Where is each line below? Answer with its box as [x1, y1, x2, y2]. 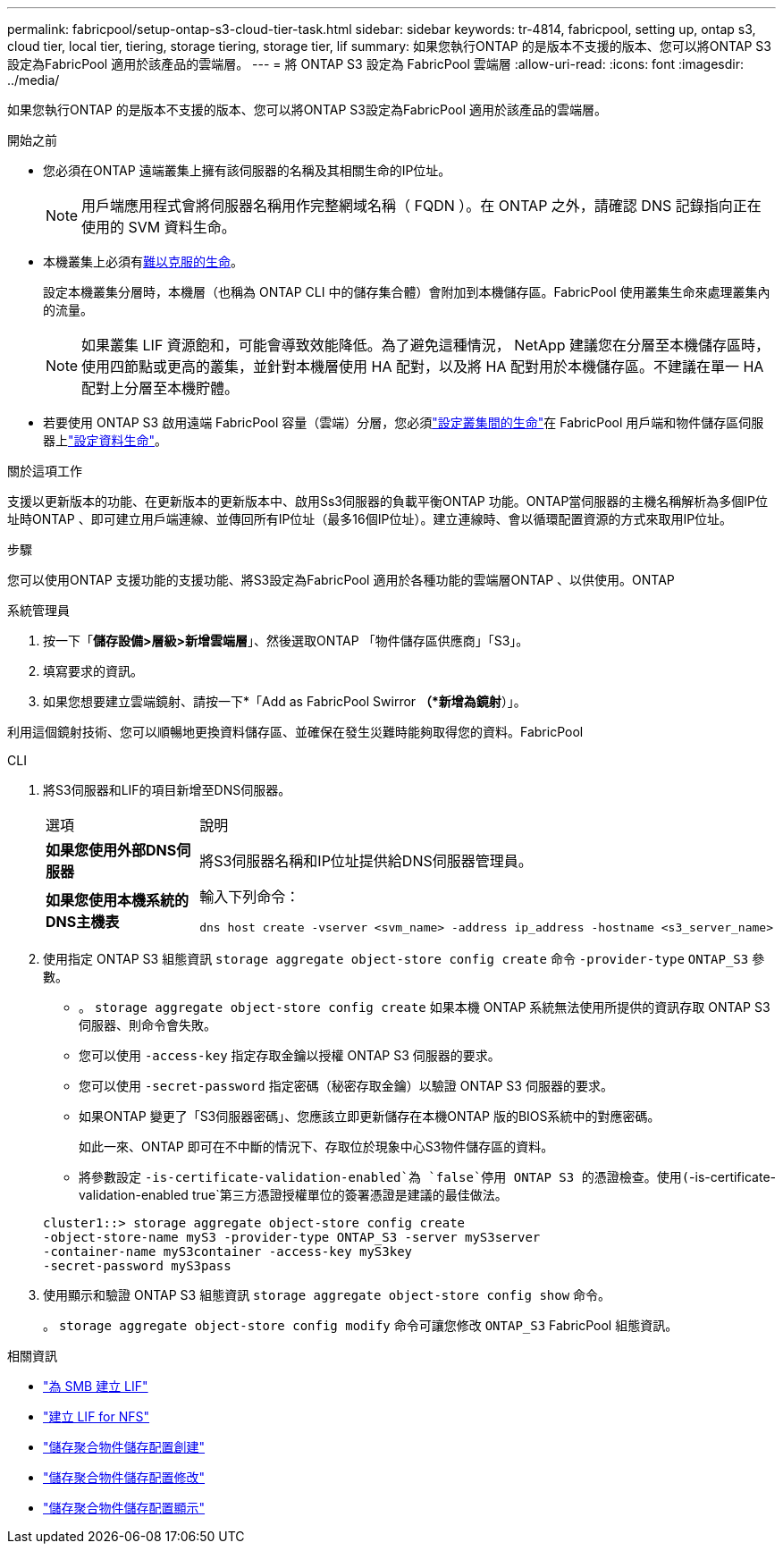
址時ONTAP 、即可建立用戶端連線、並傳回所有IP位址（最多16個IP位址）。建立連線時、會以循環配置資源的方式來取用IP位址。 [7, 511, 733, 527]
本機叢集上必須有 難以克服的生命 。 [43, 254, 243, 269]
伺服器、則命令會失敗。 [79, 1017, 216, 1033]
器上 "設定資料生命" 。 [43, 433, 168, 448]
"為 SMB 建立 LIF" [43, 1378, 148, 1394]
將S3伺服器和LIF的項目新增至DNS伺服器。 [43, 782, 291, 797]
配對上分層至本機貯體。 [81, 379, 240, 397]
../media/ [7, 72, 60, 88]
